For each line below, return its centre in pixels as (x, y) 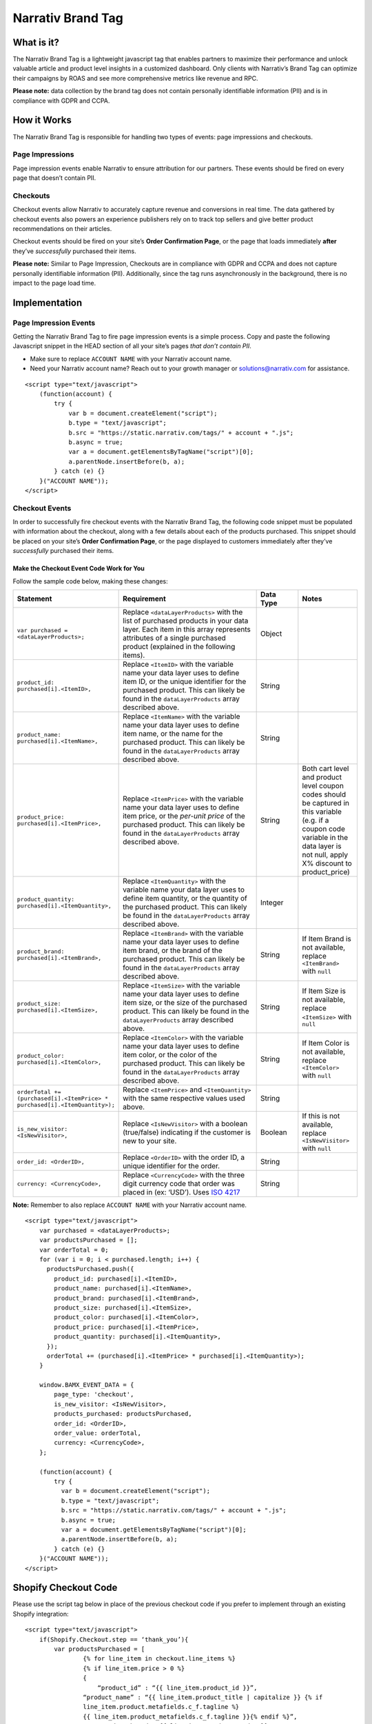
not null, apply (325, 855)
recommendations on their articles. (62, 228)
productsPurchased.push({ (90, 1269)
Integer (272, 903)
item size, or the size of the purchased (185, 1003)
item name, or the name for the (173, 734)
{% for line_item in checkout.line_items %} (159, 1659)
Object (271, 634)
